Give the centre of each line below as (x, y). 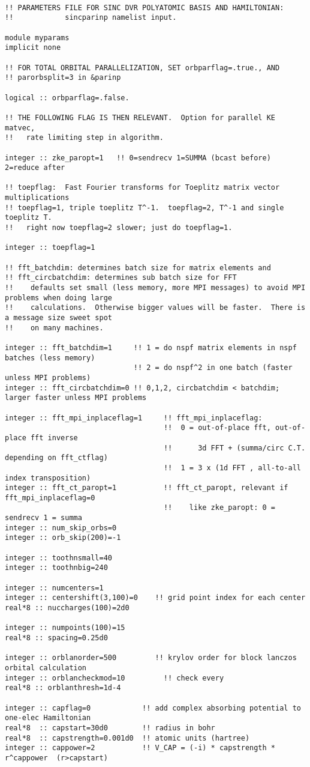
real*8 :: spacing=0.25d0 (56, 638)
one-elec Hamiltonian (48, 718)
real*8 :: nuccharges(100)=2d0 (67, 608)
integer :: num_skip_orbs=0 (61, 528)
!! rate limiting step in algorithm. (84, 138)
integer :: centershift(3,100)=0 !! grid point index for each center (155, 598)
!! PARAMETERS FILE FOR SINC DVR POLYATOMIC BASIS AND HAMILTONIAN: (145, 8)
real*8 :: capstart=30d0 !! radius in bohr (110, 728)
